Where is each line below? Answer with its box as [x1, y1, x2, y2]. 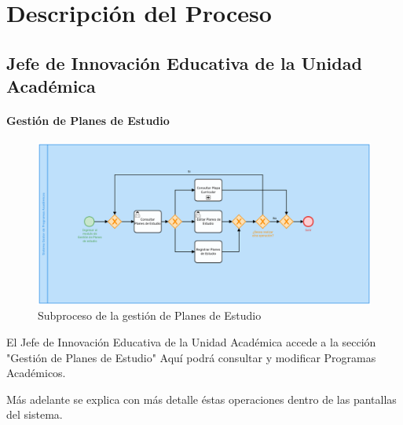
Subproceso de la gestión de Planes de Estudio [38, 307, 262, 324]
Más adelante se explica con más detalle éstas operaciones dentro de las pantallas [6, 390, 397, 407]
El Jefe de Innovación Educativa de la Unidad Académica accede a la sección [6, 333, 376, 350]
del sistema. [6, 406, 63, 423]
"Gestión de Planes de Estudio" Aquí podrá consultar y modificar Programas [6, 349, 376, 365]
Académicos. [6, 365, 66, 381]
